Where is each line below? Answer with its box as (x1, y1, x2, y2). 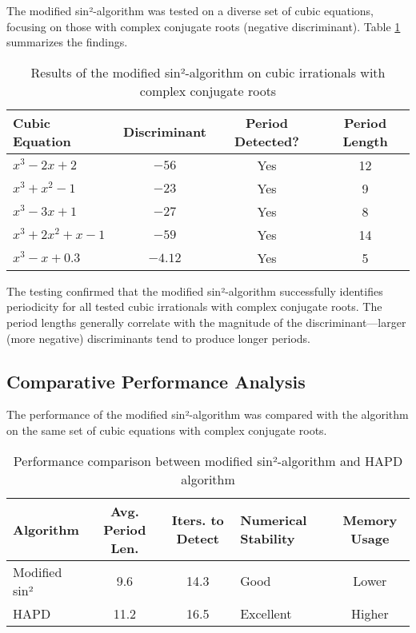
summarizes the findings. (6, 34, 128, 50)
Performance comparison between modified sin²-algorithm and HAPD (13, 451, 403, 470)
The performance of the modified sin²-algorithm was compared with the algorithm (6, 406, 409, 423)
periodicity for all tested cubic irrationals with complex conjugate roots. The (6, 298, 382, 315)
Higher (351, 603, 389, 623)
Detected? (234, 131, 299, 150)
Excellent (240, 603, 292, 623)
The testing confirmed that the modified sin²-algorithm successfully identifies (6, 282, 383, 299)
